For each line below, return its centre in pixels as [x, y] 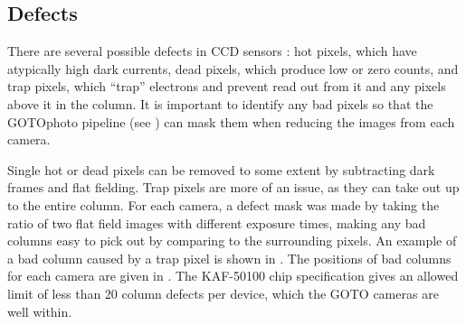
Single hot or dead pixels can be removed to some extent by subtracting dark [221, 169]
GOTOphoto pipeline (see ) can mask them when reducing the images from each [231, 121]
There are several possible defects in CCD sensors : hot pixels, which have [212, 51]
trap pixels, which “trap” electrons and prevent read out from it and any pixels [227, 86]
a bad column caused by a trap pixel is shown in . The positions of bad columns [229, 258]
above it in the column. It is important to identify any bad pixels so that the [220, 103]
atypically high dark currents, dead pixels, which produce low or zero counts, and [233, 68]
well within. [40, 311]
